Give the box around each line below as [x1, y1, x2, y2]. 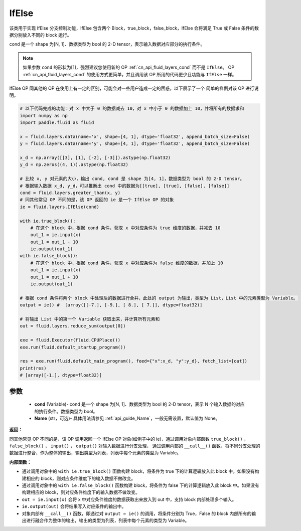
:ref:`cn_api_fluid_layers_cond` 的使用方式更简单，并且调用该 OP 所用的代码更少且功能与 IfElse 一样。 [23, 71, 237, 77]
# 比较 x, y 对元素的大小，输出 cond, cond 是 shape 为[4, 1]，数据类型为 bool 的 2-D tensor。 [20, 176, 245, 182]
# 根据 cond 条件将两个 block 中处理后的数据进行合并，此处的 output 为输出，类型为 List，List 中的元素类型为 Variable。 [20, 295, 298, 301]
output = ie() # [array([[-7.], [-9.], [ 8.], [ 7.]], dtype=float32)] [20, 302, 203, 308]
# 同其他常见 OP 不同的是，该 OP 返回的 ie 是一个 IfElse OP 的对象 [20, 197, 174, 203]
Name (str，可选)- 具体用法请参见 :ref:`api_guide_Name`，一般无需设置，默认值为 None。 [34, 415, 220, 421]
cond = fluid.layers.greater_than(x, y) [20, 190, 120, 196]
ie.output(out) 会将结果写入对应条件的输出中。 [22, 503, 126, 509]
